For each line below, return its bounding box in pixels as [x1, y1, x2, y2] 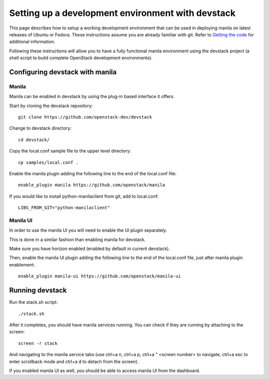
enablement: [9, 261, 35, 267]
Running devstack [9, 286, 67, 295]
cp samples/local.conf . [18, 159, 79, 165]
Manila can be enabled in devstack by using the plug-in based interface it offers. [9, 94, 175, 100]
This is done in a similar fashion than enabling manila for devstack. [9, 237, 146, 243]
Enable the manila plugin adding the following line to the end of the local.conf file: [9, 171, 177, 176]
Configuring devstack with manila [9, 68, 117, 76]
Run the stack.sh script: [9, 299, 58, 305]
